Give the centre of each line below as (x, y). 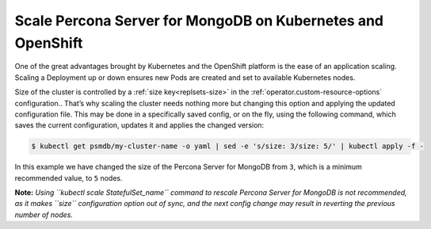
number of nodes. (44, 215)
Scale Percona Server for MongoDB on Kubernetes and (199, 21)
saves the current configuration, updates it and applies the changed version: (139, 125)
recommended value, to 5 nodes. (69, 177)
